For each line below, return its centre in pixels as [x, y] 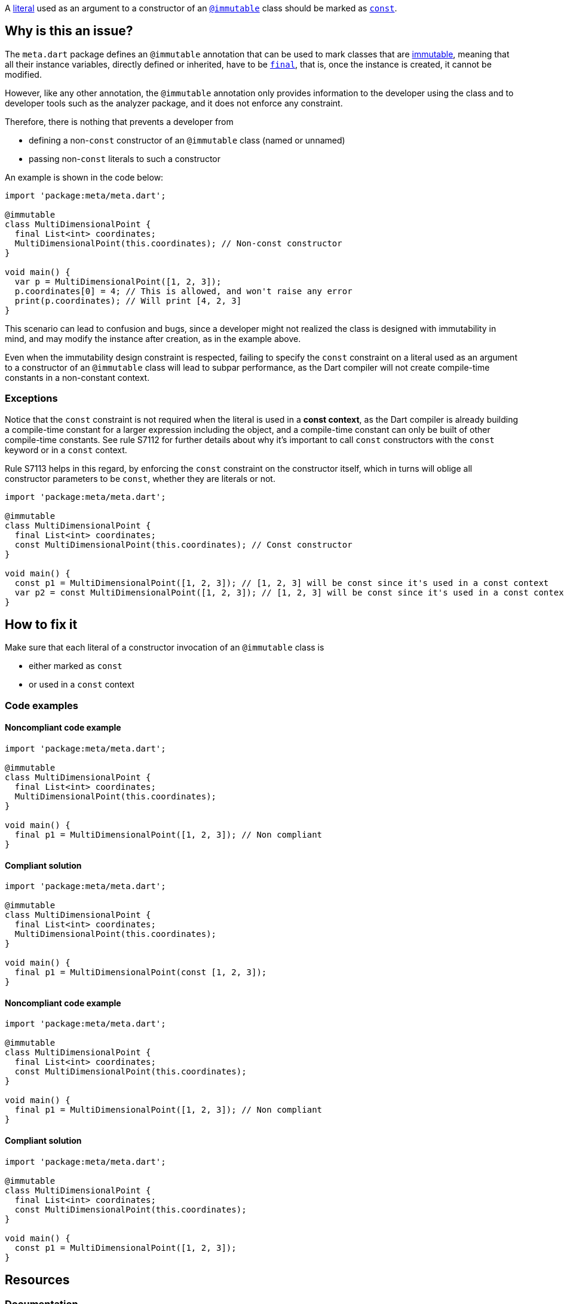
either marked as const [76, 666]
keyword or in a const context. [66, 450]
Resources [37, 1280]
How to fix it [41, 625]
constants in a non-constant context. [77, 377]
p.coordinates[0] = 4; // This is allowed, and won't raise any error [183, 291]
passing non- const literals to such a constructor [125, 158]
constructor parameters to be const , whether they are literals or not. [140, 478]
